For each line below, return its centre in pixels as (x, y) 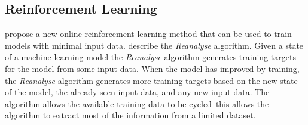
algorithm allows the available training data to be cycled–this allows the (137, 103)
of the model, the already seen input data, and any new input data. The (137, 92)
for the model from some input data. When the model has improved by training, (152, 68)
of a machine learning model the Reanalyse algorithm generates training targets (150, 57)
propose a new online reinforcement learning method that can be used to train (148, 34)
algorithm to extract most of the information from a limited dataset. (130, 115)
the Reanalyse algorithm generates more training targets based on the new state (151, 80)
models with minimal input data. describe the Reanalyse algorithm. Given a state (154, 45)
